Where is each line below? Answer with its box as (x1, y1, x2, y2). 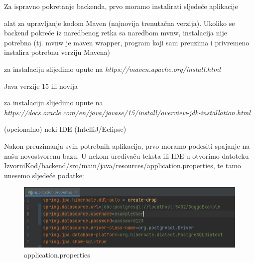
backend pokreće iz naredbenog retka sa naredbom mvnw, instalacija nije (4, 27, 227, 38)
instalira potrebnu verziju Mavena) (4, 47, 110, 57)
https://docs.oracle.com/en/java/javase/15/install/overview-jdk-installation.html (4, 107, 251, 117)
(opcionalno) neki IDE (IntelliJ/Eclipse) (4, 124, 127, 134)
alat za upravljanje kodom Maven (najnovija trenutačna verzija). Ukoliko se (4, 17, 235, 28)
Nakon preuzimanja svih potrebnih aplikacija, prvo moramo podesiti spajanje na (4, 140, 250, 151)
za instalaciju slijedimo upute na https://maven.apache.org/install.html (4, 63, 221, 74)
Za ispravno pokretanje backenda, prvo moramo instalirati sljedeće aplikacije (4, 1, 238, 11)
